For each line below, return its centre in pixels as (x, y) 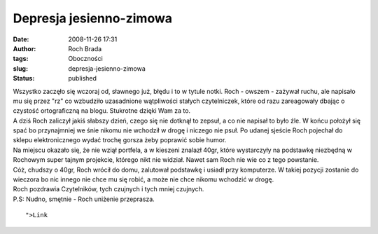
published (83, 78)
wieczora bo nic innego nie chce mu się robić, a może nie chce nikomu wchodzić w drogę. (143, 179)
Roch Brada (85, 48)
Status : (24, 78)
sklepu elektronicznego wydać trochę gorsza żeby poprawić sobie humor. (120, 140)
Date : (21, 39)
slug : (20, 68)
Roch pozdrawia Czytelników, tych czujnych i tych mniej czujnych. (108, 189)
